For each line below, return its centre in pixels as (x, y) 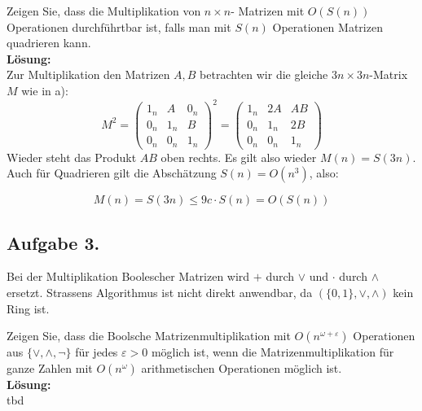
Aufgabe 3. (53, 242)
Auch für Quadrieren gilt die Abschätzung (112, 173)
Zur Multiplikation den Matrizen (88, 74)
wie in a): (45, 90)
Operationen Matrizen (327, 26)
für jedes (97, 352)
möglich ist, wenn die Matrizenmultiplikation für (273, 352)
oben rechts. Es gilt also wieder (239, 157)
